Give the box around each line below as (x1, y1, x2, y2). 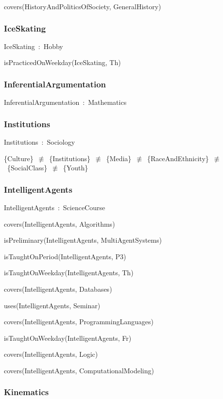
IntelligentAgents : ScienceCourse (4, 202, 105, 213)
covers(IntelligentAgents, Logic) (4, 349, 98, 359)
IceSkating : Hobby (4, 41, 63, 51)
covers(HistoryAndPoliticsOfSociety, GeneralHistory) (4, 1, 161, 11)
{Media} (106, 153, 132, 163)
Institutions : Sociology (4, 137, 75, 147)
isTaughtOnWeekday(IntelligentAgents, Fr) (4, 332, 132, 343)
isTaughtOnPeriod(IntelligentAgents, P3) (4, 251, 126, 261)
